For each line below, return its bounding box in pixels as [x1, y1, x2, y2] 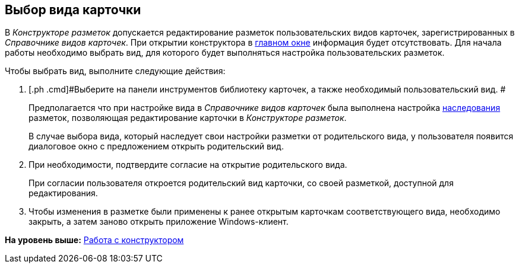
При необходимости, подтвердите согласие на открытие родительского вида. [29, 159, 347, 170]
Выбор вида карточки [5, 2, 141, 17]
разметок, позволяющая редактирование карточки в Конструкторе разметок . [29, 113, 347, 123]
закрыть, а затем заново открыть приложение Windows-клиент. [29, 216, 289, 227]
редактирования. [29, 188, 98, 199]
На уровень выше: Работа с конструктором [5, 235, 184, 245]
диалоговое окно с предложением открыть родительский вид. [29, 141, 284, 152]
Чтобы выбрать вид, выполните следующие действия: [5, 66, 226, 76]
